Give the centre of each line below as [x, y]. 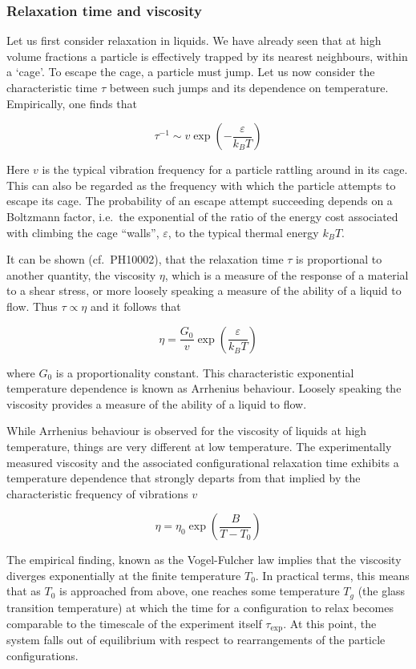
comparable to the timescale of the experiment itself [134, 623]
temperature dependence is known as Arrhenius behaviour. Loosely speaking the [204, 388]
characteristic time [52, 87]
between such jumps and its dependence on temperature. [249, 87]
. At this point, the [330, 623]
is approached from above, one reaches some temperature [200, 591]
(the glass [382, 591]
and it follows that [135, 306]
